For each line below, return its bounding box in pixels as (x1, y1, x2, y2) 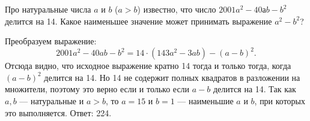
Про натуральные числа (5, 3, 91, 15)
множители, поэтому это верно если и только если (5, 83, 190, 95)
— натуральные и (19, 95, 84, 107)
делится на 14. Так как (213, 83, 296, 95)
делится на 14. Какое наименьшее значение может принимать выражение (5, 14, 272, 27)
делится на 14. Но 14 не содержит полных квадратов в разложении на (44, 71, 300, 83)
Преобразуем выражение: (5, 35, 97, 47)
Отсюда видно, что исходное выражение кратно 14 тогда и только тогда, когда (5, 59, 291, 72)
